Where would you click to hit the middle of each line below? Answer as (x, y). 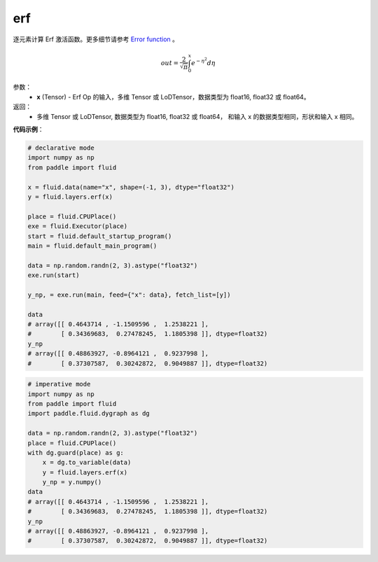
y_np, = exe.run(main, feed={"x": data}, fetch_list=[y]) (129, 295)
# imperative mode (59, 384)
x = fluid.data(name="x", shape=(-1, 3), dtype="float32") (131, 187)
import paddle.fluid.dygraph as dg (89, 414)
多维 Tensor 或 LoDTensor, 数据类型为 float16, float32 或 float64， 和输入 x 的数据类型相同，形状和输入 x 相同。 (197, 116)
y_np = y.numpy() (72, 482)
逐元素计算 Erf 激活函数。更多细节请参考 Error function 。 (96, 39)
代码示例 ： (28, 129)
